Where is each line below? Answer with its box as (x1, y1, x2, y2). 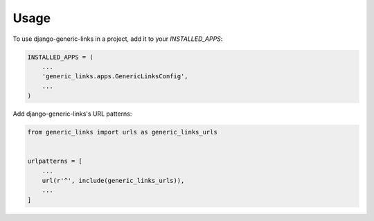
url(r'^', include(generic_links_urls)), (42, 177, 185, 185)
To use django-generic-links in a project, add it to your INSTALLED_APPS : (12, 35, 223, 43)
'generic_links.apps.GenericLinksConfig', (42, 73, 188, 80)
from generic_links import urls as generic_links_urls (27, 128, 217, 136)
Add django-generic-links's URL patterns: (12, 109, 132, 118)
